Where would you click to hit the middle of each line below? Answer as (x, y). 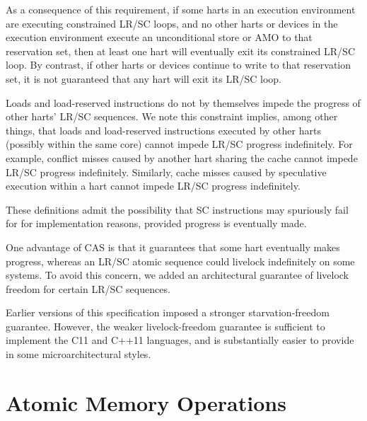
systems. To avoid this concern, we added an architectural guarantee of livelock (177, 275)
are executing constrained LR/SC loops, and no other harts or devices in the (172, 23)
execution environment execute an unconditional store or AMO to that (159, 37)
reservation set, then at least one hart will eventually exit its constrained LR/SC (181, 51)
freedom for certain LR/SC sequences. (88, 288)
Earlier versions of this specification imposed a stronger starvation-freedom (168, 312)
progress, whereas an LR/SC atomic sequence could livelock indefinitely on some (180, 261)
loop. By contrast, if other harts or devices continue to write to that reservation (179, 65)
